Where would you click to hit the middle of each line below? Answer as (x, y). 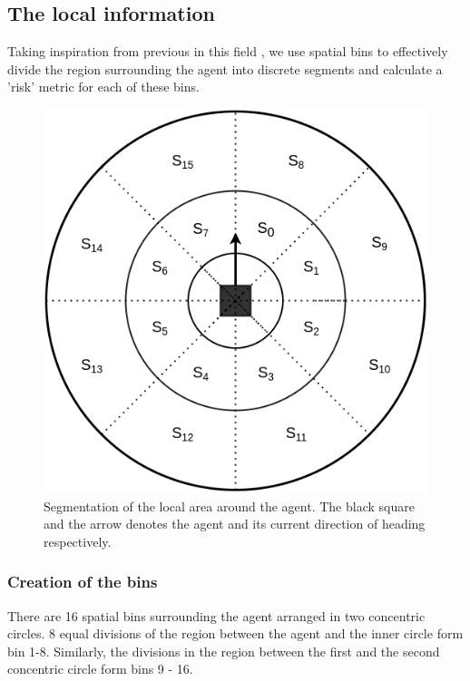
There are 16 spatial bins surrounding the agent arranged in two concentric (216, 615)
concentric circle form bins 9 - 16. (100, 669)
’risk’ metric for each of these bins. (103, 87)
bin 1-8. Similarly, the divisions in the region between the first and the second (224, 651)
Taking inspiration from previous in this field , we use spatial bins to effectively (228, 51)
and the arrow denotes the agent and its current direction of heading (235, 524)
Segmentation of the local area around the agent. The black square (229, 506)
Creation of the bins (83, 582)
